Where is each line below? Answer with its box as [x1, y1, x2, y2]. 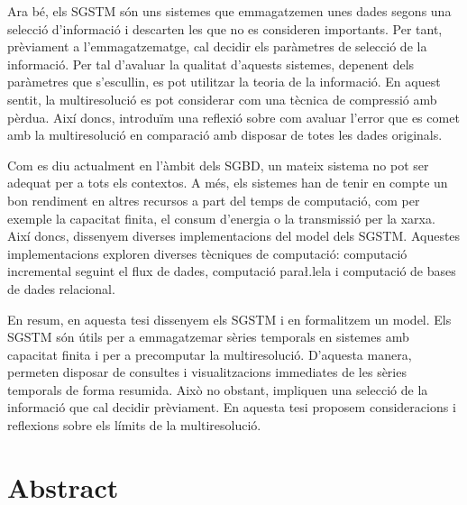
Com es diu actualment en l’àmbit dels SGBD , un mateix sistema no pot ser [7, 155, 429, 174]
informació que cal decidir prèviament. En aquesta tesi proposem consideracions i [7, 398, 456, 417]
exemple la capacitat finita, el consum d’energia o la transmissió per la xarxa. [7, 208, 435, 227]
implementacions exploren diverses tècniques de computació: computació [7, 243, 407, 262]
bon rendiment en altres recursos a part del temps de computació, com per [7, 190, 420, 209]
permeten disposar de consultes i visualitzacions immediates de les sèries [7, 363, 407, 381]
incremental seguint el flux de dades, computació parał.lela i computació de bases [7, 262, 456, 280]
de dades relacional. [7, 279, 115, 298]
